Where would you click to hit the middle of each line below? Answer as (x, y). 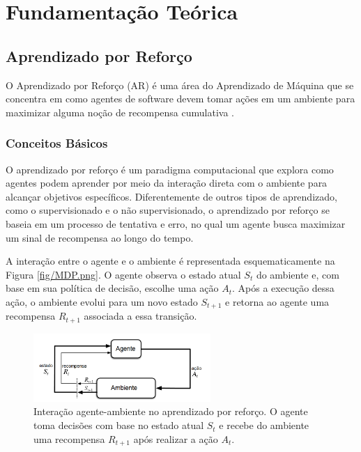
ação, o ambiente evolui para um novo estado (102, 301)
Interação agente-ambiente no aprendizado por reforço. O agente (171, 411)
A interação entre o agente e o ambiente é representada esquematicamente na (170, 261)
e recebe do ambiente (264, 425)
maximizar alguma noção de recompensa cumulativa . (120, 112)
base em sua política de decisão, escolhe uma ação (112, 288)
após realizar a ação (176, 438)
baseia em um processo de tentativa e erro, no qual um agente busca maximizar (176, 223)
